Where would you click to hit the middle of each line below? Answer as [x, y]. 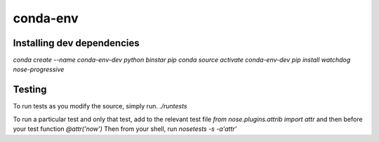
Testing [30, 90]
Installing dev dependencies [76, 43]
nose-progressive [39, 69]
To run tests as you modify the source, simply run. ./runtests [100, 106]
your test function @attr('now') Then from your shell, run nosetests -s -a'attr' [125, 129]
